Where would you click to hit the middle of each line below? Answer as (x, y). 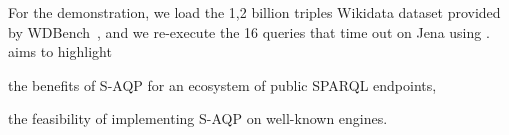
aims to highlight (60, 51)
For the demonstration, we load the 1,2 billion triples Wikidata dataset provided (254, 12)
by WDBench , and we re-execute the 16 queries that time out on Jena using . (249, 31)
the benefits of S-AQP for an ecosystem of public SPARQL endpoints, (222, 84)
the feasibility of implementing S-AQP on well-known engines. (198, 118)
